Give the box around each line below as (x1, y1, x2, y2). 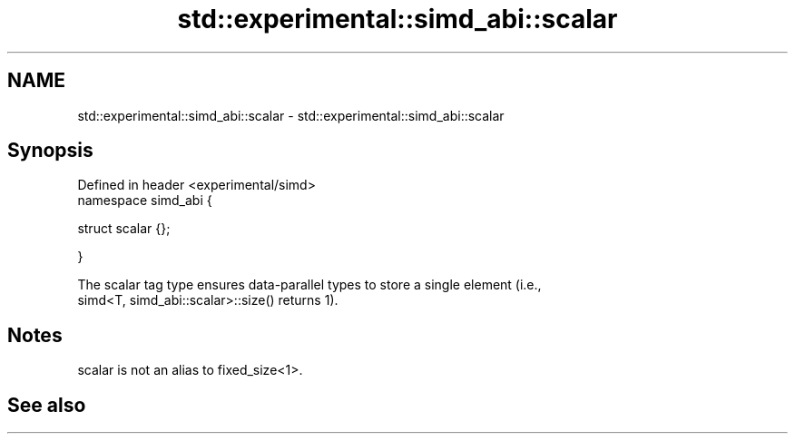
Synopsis (7, 139, 93, 162)
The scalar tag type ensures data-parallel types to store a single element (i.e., (77, 277, 542, 293)
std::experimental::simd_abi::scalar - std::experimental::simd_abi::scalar (77, 107, 505, 123)
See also (7, 393, 86, 416)
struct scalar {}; (77, 220, 171, 237)
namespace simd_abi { (77, 192, 212, 209)
